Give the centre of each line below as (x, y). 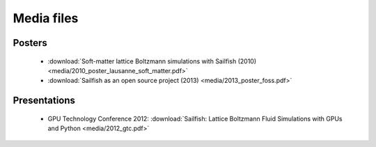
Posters (30, 43)
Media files (46, 18)
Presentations (44, 101)
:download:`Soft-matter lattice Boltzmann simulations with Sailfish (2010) (152, 61)
